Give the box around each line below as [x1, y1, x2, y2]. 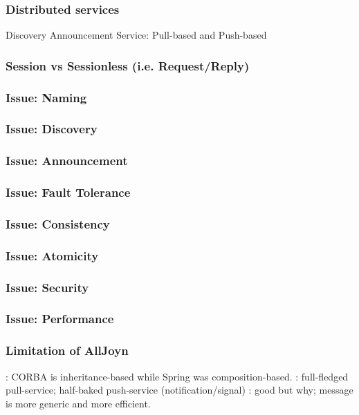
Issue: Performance [6, 310, 114, 327]
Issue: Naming [6, 88, 87, 106]
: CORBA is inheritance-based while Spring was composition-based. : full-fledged [6, 369, 349, 383]
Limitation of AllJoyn [6, 342, 129, 359]
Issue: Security [6, 278, 89, 296]
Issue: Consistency [6, 215, 110, 232]
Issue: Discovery [6, 120, 98, 137]
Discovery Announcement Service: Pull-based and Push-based [6, 28, 267, 42]
